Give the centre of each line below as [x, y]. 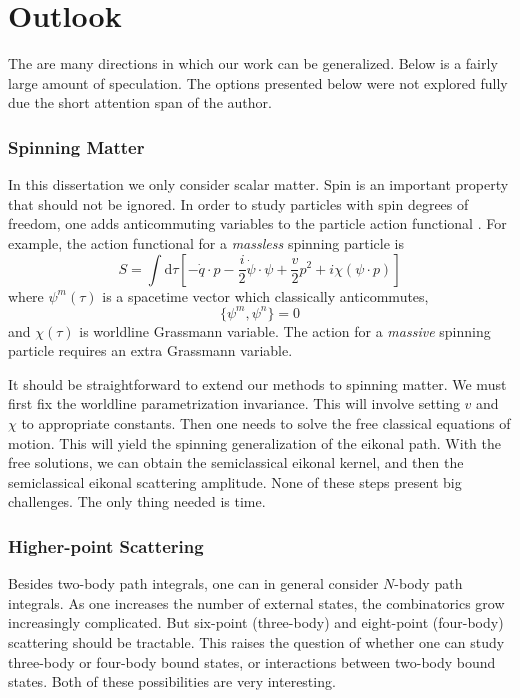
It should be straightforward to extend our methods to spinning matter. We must [257, 383]
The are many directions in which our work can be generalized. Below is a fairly [253, 63]
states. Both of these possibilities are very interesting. [172, 681]
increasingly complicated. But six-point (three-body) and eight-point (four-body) [256, 622]
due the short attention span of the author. [140, 102]
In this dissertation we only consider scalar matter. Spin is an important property [258, 184]
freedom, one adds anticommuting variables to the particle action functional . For [257, 223]
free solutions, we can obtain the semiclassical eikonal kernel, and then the [236, 462]
